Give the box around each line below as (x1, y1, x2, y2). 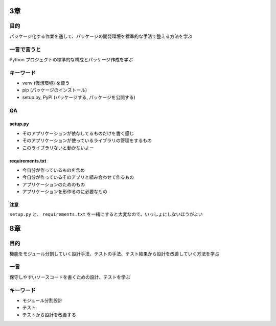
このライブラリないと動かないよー (22, 145, 94, 151)
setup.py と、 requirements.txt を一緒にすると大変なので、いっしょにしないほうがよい (9, 211, 203, 217)
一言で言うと (9, 46, 41, 53)
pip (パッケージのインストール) (22, 87, 87, 93)
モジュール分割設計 (22, 297, 63, 304)
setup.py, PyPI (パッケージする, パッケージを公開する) (22, 94, 135, 100)
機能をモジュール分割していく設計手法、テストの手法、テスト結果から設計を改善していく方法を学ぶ (9, 250, 220, 257)
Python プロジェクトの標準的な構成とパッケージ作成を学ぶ (9, 56, 133, 62)
